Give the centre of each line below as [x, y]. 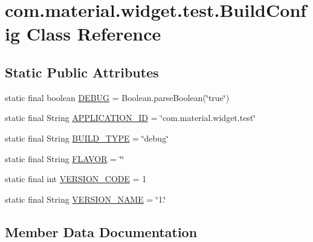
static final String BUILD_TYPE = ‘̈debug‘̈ [87, 138]
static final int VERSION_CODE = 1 [76, 179]
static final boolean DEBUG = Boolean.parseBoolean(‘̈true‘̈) [117, 97]
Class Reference [94, 34]
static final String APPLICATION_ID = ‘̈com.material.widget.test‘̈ [131, 118]
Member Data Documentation [101, 231]
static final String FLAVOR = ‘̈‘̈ [65, 158]
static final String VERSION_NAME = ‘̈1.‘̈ [86, 199]
